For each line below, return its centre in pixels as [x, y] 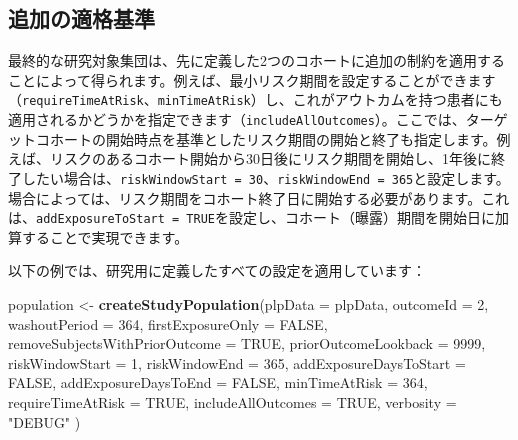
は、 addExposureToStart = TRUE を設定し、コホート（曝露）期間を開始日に [251, 217]
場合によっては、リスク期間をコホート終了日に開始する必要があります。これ [259, 197]
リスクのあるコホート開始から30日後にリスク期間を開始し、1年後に [270, 158]
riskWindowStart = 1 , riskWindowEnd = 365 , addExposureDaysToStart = [237, 362]
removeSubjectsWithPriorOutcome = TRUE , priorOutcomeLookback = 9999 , [247, 343]
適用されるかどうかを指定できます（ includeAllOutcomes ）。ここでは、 [237, 119]
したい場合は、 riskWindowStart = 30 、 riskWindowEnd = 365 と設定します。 [265, 177]
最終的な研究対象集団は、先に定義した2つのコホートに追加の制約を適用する [256, 60]
